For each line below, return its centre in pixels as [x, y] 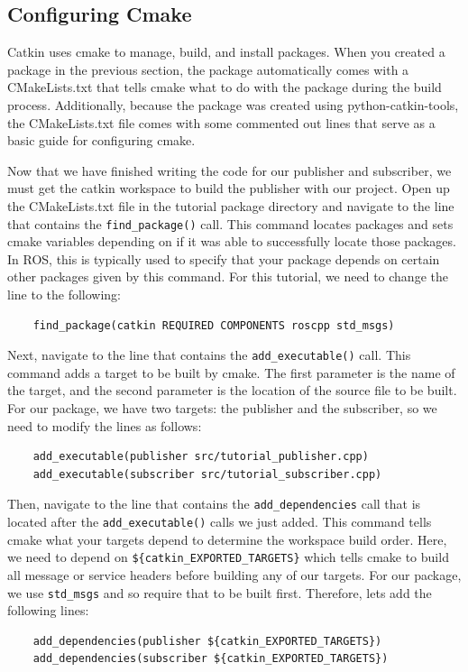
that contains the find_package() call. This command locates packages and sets [230, 223]
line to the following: [64, 294]
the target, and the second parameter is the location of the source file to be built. [232, 390]
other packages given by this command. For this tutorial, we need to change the [228, 276]
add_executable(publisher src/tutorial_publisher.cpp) [201, 457]
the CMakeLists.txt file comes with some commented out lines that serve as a [221, 122]
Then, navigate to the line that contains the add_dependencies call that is [214, 504]
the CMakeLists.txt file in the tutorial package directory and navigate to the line [231, 205]
